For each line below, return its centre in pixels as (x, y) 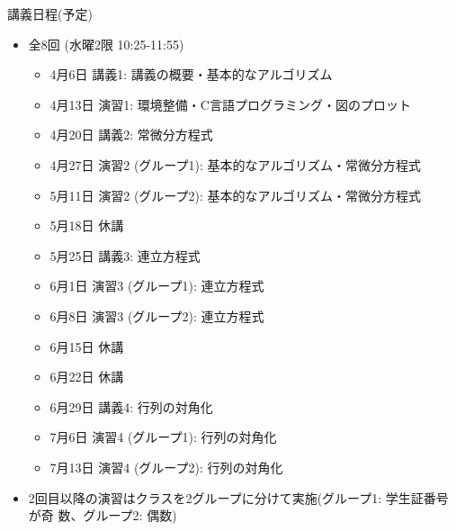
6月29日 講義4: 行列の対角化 (131, 406)
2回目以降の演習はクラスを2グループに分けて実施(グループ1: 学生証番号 (238, 497)
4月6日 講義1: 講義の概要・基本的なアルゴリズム (191, 74)
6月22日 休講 (87, 377)
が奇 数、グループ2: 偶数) (103, 515)
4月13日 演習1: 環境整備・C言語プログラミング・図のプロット (230, 104)
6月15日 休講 (87, 346)
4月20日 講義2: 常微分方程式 (131, 135)
